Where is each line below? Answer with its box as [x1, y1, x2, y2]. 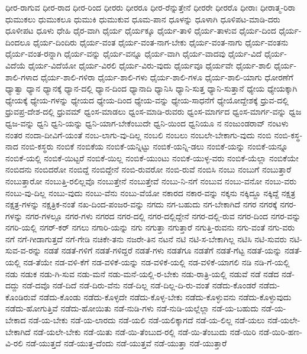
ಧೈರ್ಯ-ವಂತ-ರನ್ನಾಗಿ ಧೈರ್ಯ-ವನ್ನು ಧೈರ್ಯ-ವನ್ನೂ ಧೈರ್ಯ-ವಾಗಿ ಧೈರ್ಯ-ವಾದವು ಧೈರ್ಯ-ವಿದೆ [5, 47, 262, 60]
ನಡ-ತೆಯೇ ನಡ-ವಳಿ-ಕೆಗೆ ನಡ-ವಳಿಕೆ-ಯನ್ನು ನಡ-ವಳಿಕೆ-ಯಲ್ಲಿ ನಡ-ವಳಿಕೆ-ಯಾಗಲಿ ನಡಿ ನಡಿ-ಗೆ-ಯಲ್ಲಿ [23, 256, 290, 268]
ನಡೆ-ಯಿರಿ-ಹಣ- [258, 325, 302, 337]
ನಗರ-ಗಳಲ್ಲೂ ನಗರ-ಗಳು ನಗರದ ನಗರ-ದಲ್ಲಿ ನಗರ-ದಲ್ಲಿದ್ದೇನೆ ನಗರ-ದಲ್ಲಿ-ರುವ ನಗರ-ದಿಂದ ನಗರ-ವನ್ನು [25, 209, 301, 222]
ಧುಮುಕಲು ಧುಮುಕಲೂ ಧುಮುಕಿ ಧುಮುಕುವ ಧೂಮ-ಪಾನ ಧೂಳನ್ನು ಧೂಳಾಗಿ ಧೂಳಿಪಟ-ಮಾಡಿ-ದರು [5, 12, 280, 25]
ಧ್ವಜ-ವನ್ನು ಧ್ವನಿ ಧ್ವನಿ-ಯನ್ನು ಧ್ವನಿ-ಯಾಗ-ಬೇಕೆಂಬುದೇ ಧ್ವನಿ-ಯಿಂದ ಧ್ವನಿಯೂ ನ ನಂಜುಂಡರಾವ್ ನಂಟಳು [5, 116, 289, 129]
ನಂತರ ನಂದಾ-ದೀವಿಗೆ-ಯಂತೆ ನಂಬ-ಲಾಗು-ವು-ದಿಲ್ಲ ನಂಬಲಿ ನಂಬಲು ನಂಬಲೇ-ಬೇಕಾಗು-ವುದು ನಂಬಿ [5, 128, 272, 141]
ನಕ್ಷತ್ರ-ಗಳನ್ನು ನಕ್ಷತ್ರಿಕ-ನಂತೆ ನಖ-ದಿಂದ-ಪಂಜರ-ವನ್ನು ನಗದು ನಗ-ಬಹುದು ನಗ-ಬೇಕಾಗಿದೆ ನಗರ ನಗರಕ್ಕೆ [5, 198, 277, 210]
